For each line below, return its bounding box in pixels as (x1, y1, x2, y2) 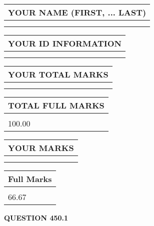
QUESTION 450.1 (4, 212, 68, 222)
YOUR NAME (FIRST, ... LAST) (8, 6, 146, 18)
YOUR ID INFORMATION (8, 37, 121, 49)
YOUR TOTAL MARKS (8, 68, 108, 80)
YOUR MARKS (8, 142, 74, 153)
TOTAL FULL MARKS (8, 99, 104, 111)
